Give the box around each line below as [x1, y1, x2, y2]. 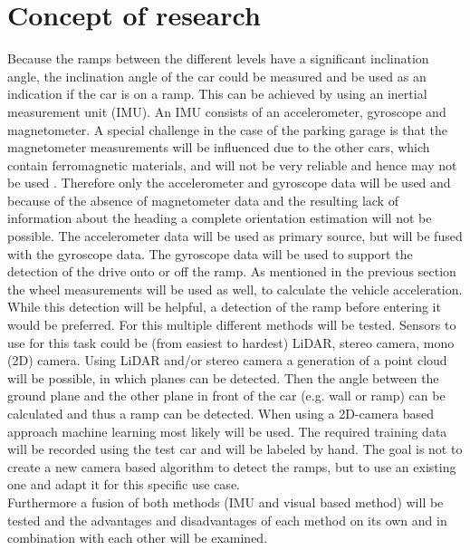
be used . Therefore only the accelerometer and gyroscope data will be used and [7, 173, 451, 192]
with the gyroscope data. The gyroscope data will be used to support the [7, 244, 413, 263]
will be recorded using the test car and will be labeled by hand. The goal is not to [7, 439, 463, 458]
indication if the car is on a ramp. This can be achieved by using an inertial [7, 84, 427, 103]
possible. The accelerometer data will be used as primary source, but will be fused [7, 227, 463, 246]
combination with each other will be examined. [7, 528, 268, 547]
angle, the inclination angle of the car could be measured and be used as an [7, 66, 427, 85]
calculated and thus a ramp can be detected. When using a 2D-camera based [7, 404, 435, 422]
